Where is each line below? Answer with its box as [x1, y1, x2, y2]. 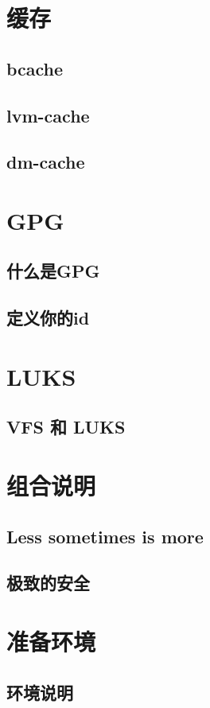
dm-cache [6, 150, 85, 174]
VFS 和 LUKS [6, 414, 126, 439]
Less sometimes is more [6, 523, 204, 548]
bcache [6, 56, 64, 80]
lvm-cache [6, 103, 90, 127]
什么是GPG [6, 259, 100, 283]
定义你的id [6, 305, 90, 330]
